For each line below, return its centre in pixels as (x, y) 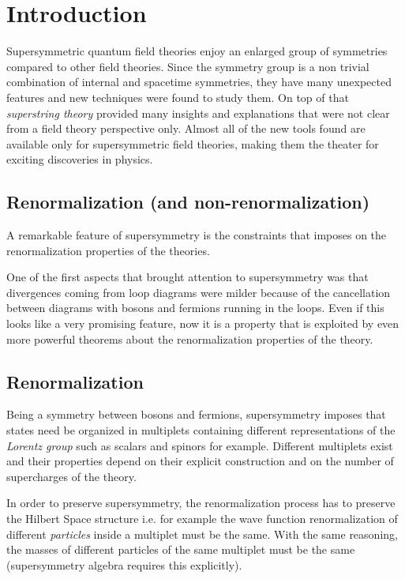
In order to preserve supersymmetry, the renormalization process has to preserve (201, 503)
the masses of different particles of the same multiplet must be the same (181, 549)
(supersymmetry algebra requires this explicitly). (124, 564)
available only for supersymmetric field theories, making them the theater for (193, 143)
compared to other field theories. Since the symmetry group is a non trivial (188, 66)
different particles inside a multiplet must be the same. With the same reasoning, (202, 534)
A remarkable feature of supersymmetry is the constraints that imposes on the (197, 235)
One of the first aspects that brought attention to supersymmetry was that (187, 277)
